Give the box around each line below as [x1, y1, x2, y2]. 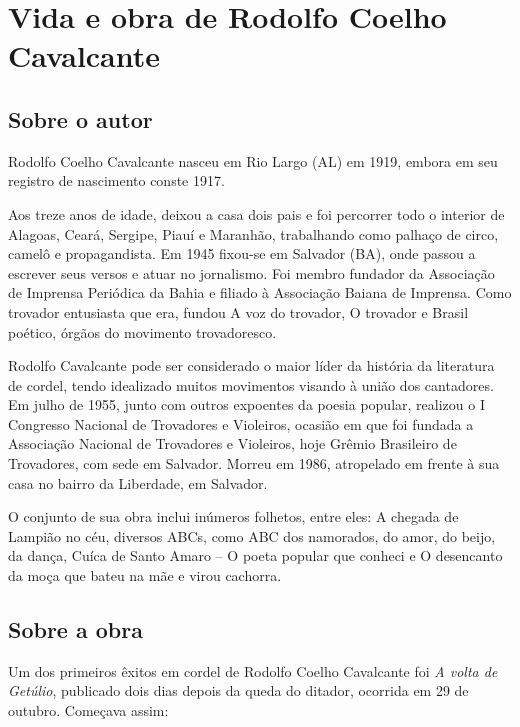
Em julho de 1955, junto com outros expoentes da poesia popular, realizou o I [8, 394, 485, 415]
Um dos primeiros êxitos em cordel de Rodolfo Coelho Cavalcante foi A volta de [8, 660, 498, 681]
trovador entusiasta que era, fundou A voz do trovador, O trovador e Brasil [8, 301, 469, 322]
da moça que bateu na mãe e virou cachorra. [8, 565, 282, 586]
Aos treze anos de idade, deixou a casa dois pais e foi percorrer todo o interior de [8, 203, 505, 224]
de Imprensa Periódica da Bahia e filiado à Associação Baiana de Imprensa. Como [8, 282, 512, 303]
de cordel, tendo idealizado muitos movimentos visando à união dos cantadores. [8, 374, 494, 395]
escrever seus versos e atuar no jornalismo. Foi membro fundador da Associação [8, 262, 495, 283]
